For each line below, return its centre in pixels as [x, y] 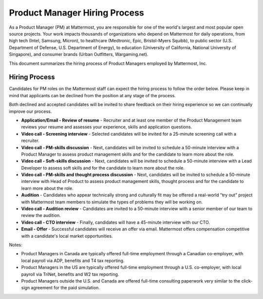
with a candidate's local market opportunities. [67, 236]
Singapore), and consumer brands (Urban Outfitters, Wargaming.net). [79, 54]
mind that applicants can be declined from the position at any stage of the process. [93, 95]
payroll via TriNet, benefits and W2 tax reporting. [70, 274]
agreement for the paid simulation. [65, 288]
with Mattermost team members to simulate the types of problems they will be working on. [112, 202]
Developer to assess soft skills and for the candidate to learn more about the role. [103, 168]
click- [247, 281]
